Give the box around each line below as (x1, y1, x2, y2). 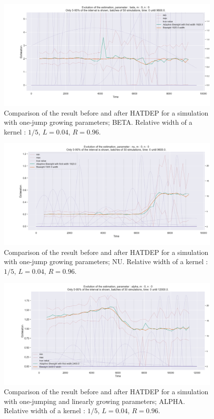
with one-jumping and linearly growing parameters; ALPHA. (4, 396, 185, 406)
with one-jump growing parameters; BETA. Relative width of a (4, 117, 193, 127)
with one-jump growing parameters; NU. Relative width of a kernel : (4, 256, 208, 267)
